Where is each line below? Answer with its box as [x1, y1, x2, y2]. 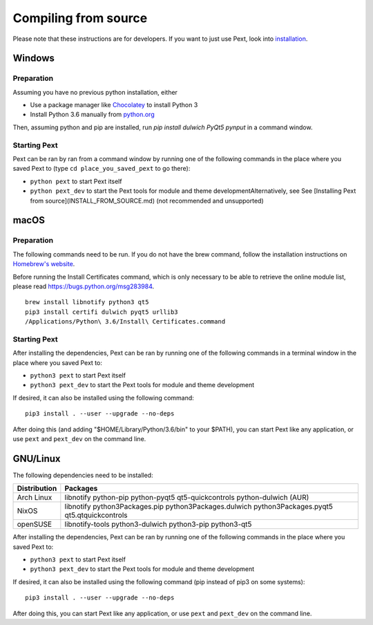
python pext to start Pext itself [30, 177, 122, 185]
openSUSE [17, 519, 52, 529]
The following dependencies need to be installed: [12, 471, 153, 479]
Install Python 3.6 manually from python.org [30, 111, 155, 119]
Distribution [17, 484, 57, 494]
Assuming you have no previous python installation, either [12, 88, 178, 96]
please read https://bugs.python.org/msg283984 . [12, 282, 155, 290]
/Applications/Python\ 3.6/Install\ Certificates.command [25, 318, 226, 326]
